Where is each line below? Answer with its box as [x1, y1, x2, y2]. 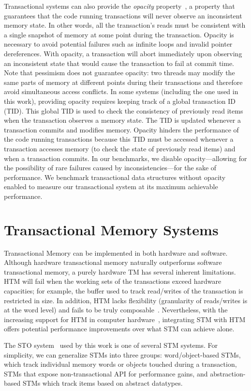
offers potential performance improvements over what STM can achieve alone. [4, 324, 235, 334]
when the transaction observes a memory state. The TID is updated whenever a [4, 115, 241, 125]
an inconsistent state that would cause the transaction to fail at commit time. [4, 58, 234, 68]
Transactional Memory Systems [4, 219, 219, 239]
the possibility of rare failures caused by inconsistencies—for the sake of [4, 163, 217, 173]
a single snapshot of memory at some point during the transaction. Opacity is [4, 29, 234, 39]
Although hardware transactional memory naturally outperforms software [4, 257, 222, 267]
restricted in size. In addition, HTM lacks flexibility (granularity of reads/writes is [4, 295, 248, 305]
